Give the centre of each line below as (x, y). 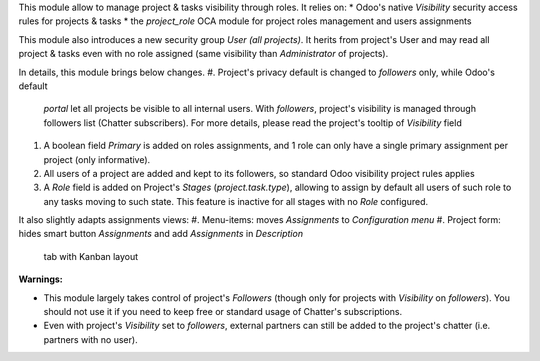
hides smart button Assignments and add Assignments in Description (161, 234)
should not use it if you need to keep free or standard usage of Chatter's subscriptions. (223, 312)
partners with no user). (91, 339)
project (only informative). (97, 159)
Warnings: (41, 279)
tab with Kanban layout (91, 256)
